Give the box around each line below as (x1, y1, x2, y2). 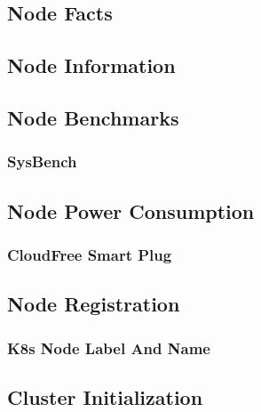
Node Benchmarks (7, 103, 179, 131)
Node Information (7, 52, 176, 79)
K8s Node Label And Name (7, 336, 210, 359)
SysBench (7, 150, 77, 173)
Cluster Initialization (7, 383, 203, 410)
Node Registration (7, 290, 180, 318)
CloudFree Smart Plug (7, 243, 172, 265)
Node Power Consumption (7, 197, 255, 224)
